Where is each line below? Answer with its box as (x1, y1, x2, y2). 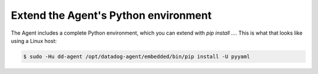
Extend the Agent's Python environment (11, 9, 212, 22)
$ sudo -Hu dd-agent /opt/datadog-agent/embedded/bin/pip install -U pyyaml (23, 53, 250, 60)
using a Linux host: (11, 37, 57, 44)
